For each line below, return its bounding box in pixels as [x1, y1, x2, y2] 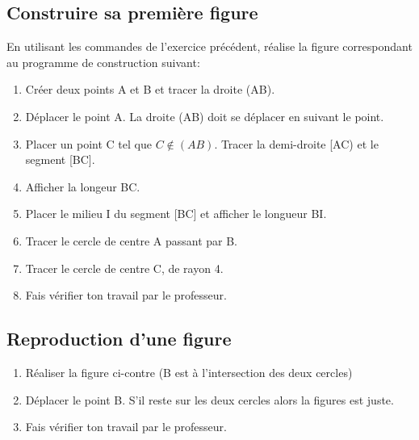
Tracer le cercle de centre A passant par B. [25, 232, 238, 249]
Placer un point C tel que [25, 135, 152, 152]
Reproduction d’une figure [6, 326, 232, 351]
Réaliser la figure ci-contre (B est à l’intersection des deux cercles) [25, 363, 353, 380]
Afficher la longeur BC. [25, 178, 140, 195]
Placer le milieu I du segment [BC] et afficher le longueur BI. [25, 205, 327, 222]
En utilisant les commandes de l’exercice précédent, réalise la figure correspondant [6, 38, 413, 55]
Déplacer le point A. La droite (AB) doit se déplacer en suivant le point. [25, 107, 384, 124]
